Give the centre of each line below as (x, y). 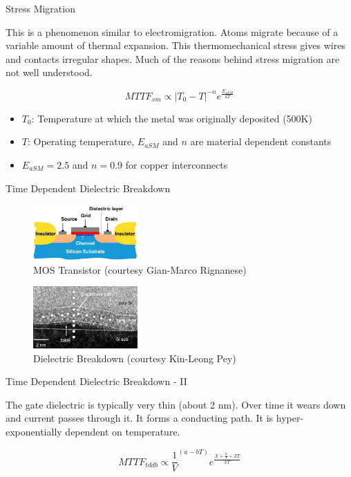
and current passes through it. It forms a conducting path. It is (140, 418)
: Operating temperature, (81, 141)
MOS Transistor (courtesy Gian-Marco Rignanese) (140, 269)
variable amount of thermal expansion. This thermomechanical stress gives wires (175, 45)
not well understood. (49, 72)
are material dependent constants (261, 141)
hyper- (290, 418)
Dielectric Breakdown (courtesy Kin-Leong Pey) (135, 358)
